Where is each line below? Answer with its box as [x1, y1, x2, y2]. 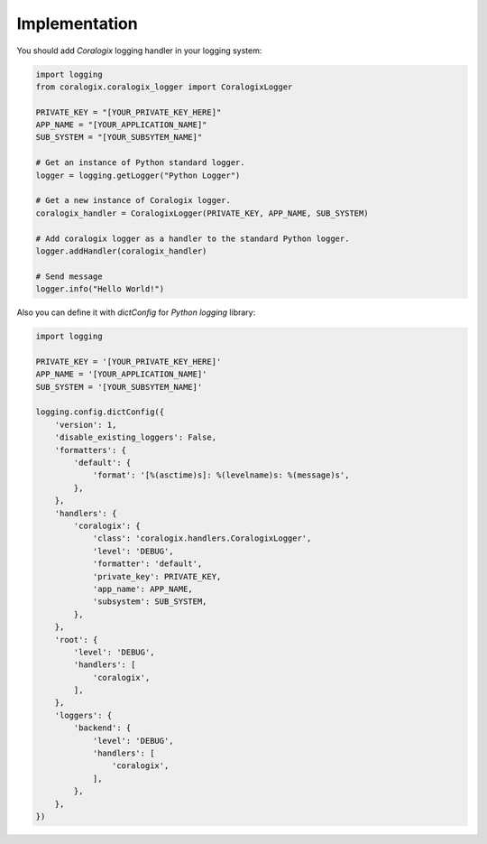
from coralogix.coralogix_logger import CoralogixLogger [35, 81, 293, 92]
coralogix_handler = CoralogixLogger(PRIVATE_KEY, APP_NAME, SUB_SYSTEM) [35, 208, 369, 218]
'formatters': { [54, 445, 126, 455]
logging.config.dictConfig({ [35, 407, 165, 417]
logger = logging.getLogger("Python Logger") [35, 170, 241, 181]
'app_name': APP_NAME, [92, 583, 193, 594]
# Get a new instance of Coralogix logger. [35, 195, 232, 206]
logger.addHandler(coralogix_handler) [35, 246, 207, 256]
